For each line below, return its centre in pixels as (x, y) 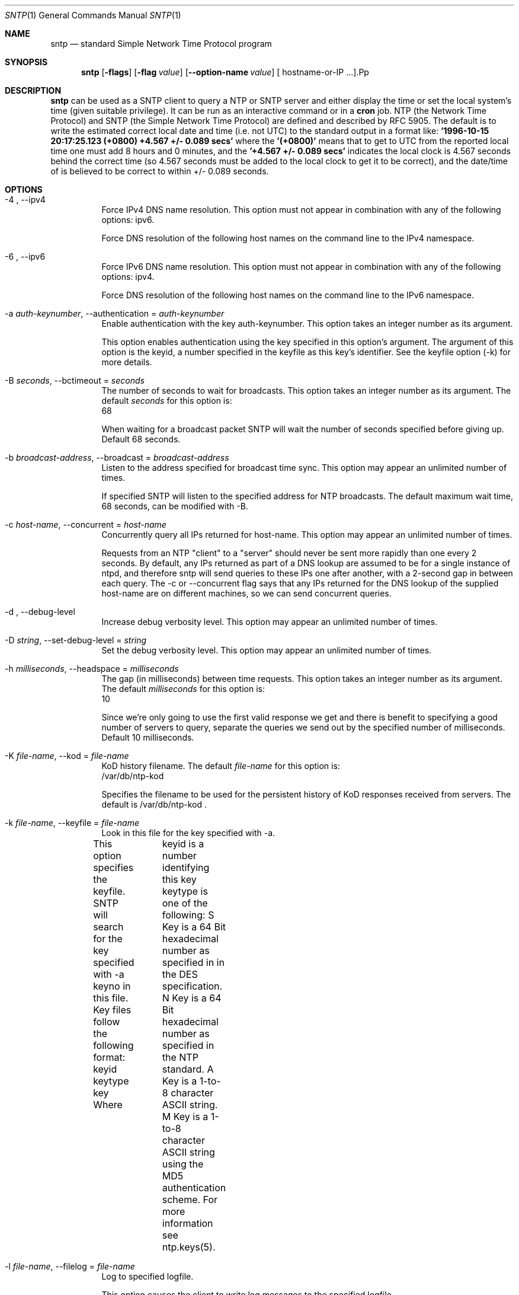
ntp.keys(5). (189, 1247)
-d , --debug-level (40, 612)
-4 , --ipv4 (25, 200)
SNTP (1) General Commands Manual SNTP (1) (93, 15)
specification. (192, 986)
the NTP (180, 1057)
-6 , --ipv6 (25, 256)
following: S (188, 915)
